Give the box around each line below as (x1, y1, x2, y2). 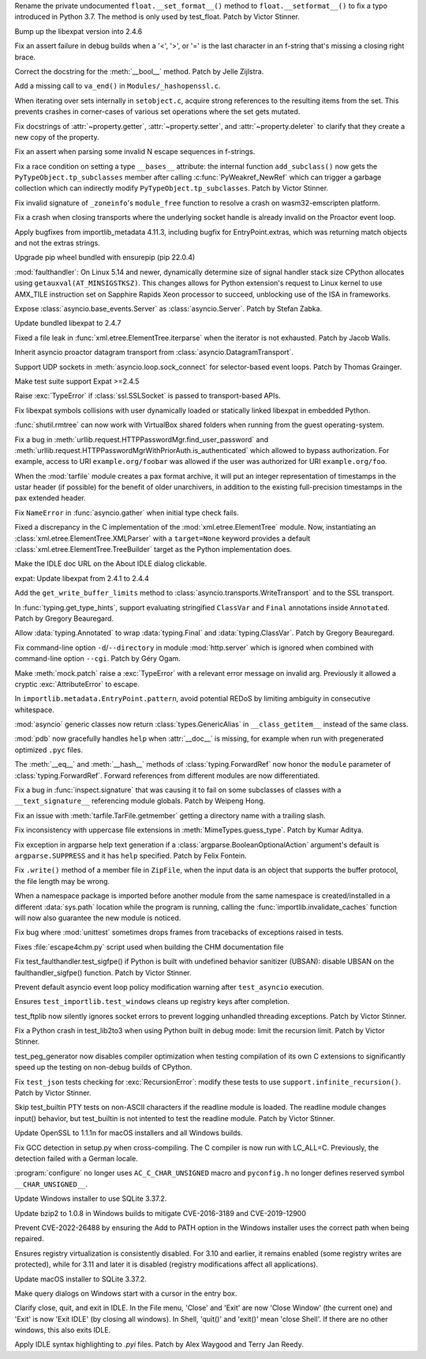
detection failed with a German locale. (14, 1153, 138, 1163)
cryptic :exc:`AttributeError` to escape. (14, 679, 140, 689)
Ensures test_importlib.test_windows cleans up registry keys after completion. (14, 997, 290, 1006)
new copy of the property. (14, 132, 99, 142)
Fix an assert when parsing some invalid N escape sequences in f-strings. (14, 147, 256, 157)
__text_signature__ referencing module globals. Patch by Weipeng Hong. (14, 796, 266, 806)
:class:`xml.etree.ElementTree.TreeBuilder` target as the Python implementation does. (14, 545, 292, 554)
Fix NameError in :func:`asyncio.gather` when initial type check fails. (14, 508, 240, 517)
